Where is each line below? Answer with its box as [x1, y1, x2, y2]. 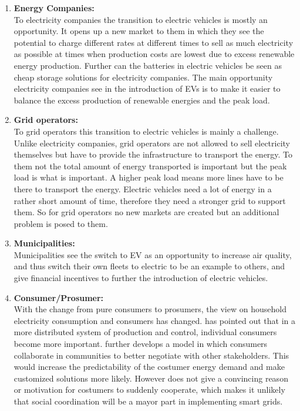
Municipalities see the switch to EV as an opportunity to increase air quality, [14, 248, 292, 260]
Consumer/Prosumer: [14, 291, 104, 303]
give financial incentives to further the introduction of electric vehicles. [14, 272, 268, 284]
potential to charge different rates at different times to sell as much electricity [14, 36, 294, 48]
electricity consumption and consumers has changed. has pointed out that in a [14, 314, 295, 326]
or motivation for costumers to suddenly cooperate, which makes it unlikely [14, 383, 285, 396]
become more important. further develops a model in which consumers [14, 338, 268, 350]
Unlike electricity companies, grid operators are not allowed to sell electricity [14, 136, 290, 149]
